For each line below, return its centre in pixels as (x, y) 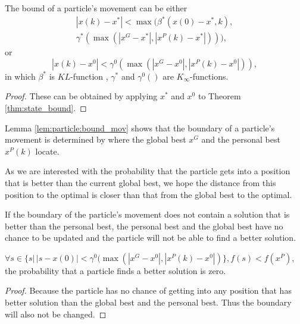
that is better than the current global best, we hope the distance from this (140, 182)
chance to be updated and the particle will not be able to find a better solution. (151, 238)
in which (20, 76)
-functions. (209, 76)
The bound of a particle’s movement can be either (96, 8)
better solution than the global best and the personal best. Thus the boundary (148, 302)
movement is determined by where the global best (96, 139)
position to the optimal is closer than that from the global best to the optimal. (149, 194)
